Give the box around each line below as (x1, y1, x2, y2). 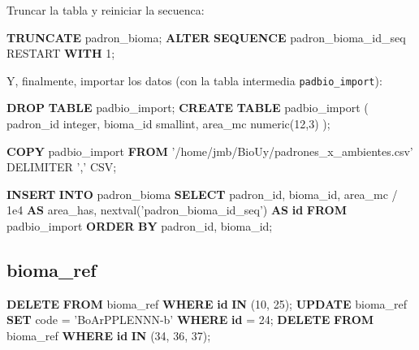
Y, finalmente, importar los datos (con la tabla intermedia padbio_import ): (6, 71, 382, 89)
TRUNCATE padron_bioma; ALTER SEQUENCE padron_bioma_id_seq (6, 28, 406, 45)
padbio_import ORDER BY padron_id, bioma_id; (6, 218, 273, 234)
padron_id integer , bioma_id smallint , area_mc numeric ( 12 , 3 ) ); (6, 115, 330, 132)
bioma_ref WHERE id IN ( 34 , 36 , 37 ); (6, 326, 211, 344)
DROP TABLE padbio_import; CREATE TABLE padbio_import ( (6, 99, 369, 116)
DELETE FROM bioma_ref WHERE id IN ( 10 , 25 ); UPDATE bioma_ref (6, 295, 408, 312)
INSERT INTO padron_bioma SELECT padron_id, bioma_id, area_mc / (6, 185, 398, 202)
